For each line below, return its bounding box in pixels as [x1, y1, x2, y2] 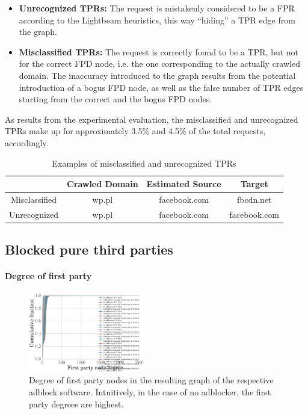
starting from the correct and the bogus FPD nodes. [19, 93, 212, 105]
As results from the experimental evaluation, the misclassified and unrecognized [5, 113, 298, 125]
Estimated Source [146, 178, 221, 190]
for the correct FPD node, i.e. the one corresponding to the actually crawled [19, 57, 300, 70]
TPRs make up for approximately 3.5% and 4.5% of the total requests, [5, 125, 266, 137]
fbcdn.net [236, 193, 272, 205]
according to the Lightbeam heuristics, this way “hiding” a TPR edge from [19, 13, 295, 26]
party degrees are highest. [29, 397, 124, 410]
